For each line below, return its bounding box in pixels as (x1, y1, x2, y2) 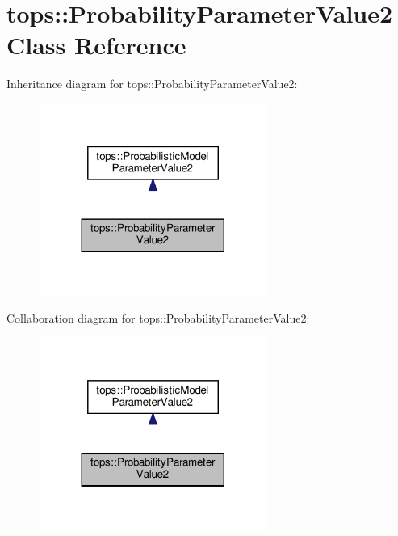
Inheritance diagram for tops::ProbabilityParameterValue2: (6, 75, 298, 92)
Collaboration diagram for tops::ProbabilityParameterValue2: (6, 309, 310, 326)
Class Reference (6, 28, 186, 61)
